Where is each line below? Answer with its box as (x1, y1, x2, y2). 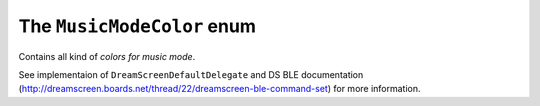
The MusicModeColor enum (18, 15, 257, 37)
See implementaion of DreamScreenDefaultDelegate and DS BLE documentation (18, 68, 364, 80)
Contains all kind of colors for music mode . (18, 50, 196, 62)
